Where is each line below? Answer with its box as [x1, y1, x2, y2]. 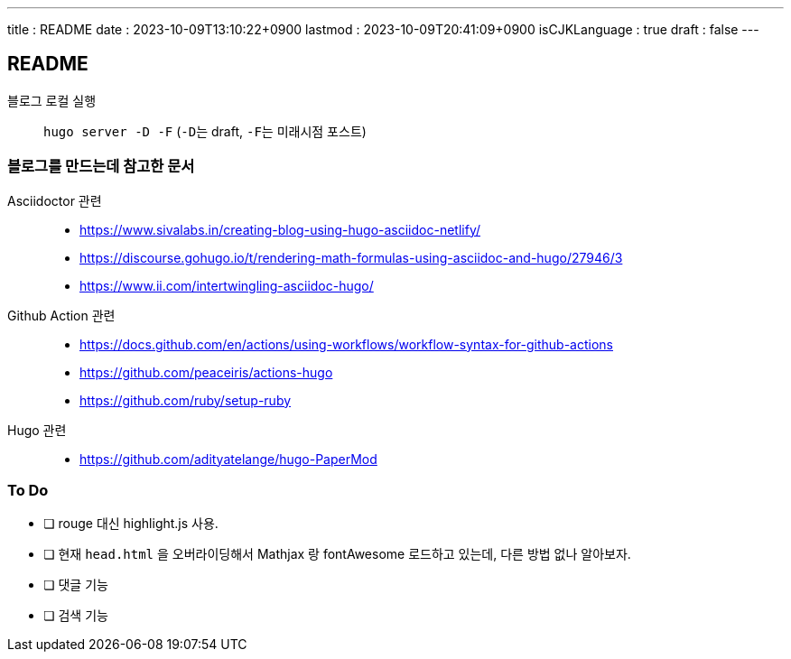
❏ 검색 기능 [43, 608, 108, 624]
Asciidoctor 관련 [7, 192, 102, 209]
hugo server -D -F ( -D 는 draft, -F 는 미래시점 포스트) [43, 123, 367, 139]
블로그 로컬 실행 [7, 92, 97, 108]
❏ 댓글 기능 [43, 577, 108, 593]
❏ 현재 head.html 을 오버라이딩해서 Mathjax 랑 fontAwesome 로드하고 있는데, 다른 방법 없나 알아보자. [43, 546, 631, 562]
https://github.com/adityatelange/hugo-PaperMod [79, 450, 377, 467]
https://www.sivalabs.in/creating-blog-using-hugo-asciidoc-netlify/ [79, 221, 481, 237]
